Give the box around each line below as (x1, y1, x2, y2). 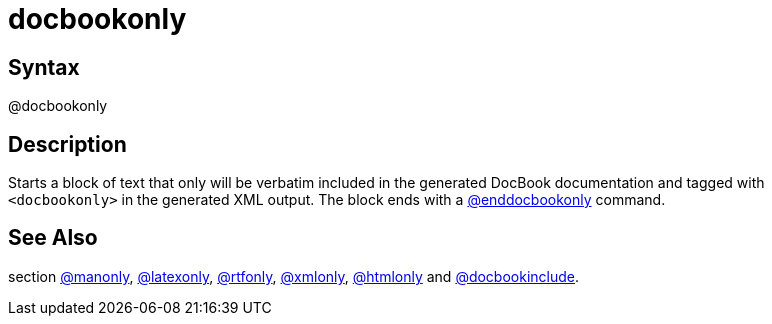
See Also (8, 225, 98, 251)
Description (8, 131, 127, 157)
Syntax (8, 54, 80, 80)
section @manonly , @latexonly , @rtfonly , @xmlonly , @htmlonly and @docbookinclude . (8, 267, 580, 285)
